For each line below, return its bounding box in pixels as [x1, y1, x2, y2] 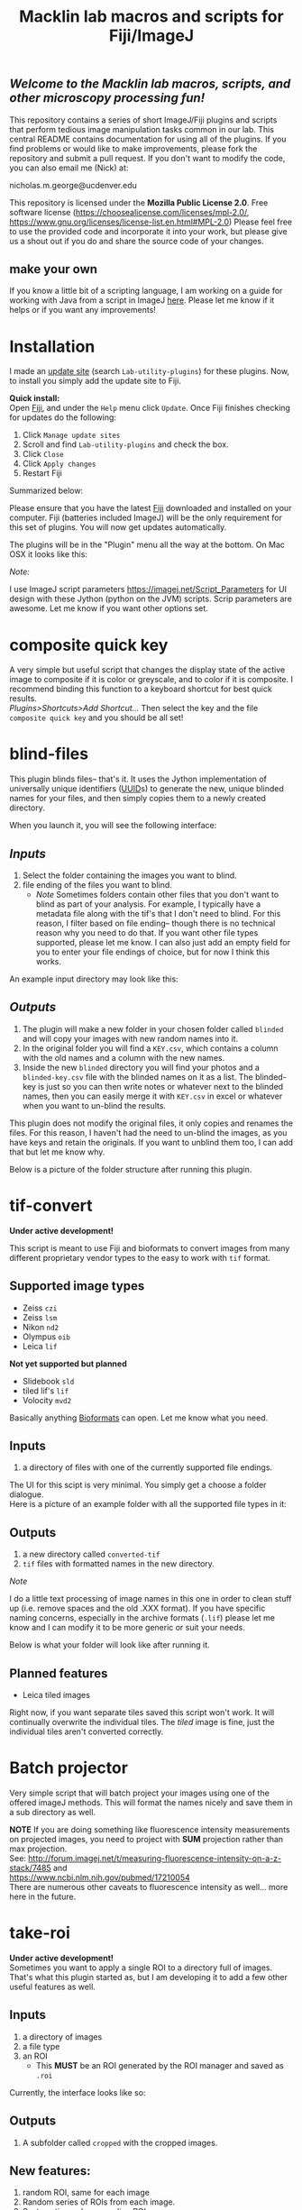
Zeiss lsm [22, 1311, 58, 1322]
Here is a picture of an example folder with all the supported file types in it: [9, 1499, 287, 1510]
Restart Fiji [22, 468, 63, 479]
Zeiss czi [22, 1302, 58, 1313]
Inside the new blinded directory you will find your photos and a [22, 1062, 260, 1073]
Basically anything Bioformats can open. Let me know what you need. [9, 1412, 269, 1423]
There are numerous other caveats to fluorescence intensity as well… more [9, 1881, 288, 1892]
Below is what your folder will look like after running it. [9, 1639, 210, 1650]
